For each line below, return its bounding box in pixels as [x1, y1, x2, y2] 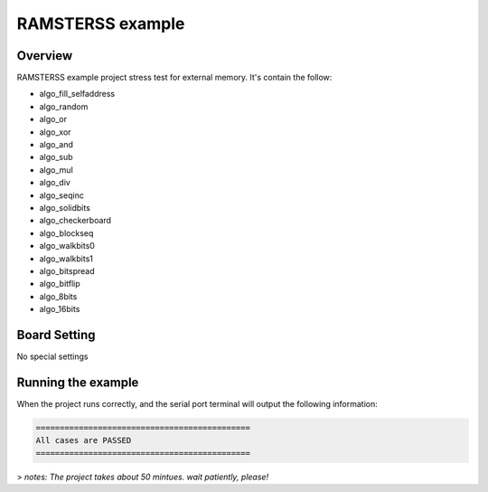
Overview [16, 48, 73, 63]
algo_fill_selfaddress [39, 89, 116, 99]
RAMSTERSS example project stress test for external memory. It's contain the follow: [16, 72, 333, 83]
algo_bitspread [39, 265, 95, 276]
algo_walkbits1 [39, 253, 94, 264]
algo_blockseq [39, 227, 94, 239]
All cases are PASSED [35, 435, 132, 446]
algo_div [39, 177, 71, 188]
